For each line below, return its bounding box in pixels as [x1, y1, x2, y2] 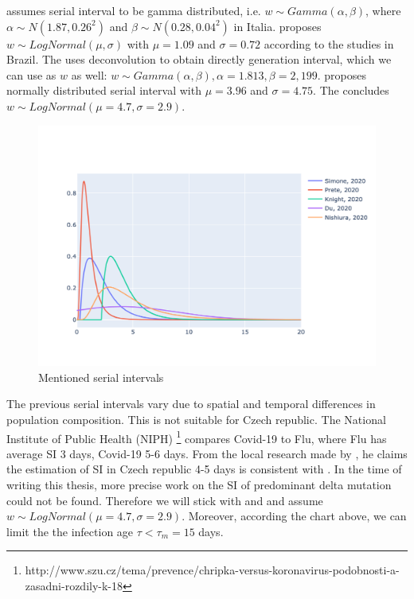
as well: [71, 66, 107, 83]
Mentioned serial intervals [38, 368, 164, 385]
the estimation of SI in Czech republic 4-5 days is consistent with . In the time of [6, 461, 402, 477]
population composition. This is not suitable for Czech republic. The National [6, 411, 386, 428]
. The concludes [313, 82, 389, 99]
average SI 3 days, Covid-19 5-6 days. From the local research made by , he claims [6, 445, 408, 461]
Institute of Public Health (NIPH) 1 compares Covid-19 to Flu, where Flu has [6, 427, 387, 446]
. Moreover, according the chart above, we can [182, 508, 407, 524]
